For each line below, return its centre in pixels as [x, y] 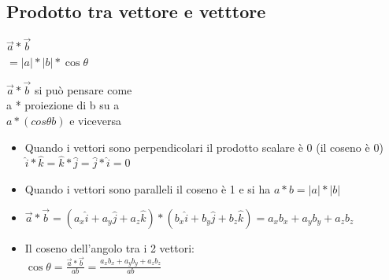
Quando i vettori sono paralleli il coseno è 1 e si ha [148, 189]
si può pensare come [83, 89]
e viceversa [96, 121]
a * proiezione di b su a [63, 105]
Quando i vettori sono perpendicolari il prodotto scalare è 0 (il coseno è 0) [204, 147]
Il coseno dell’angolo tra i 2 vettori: [110, 247]
